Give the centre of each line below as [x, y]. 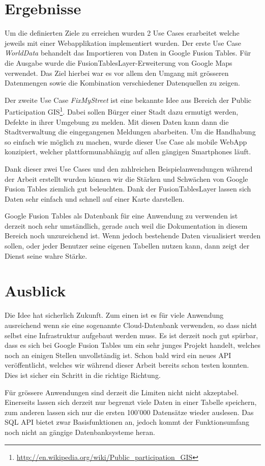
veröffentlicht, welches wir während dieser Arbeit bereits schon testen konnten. [127, 365]
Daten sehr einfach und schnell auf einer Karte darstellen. [95, 198]
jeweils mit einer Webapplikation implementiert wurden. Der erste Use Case [123, 43]
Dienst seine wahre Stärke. [46, 255]
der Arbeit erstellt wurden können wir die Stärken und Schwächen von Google [126, 179]
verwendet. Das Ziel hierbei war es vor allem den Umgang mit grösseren [117, 73]
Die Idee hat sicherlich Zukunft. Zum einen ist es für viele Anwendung [114, 315]
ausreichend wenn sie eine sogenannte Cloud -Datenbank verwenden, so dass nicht [131, 325]
